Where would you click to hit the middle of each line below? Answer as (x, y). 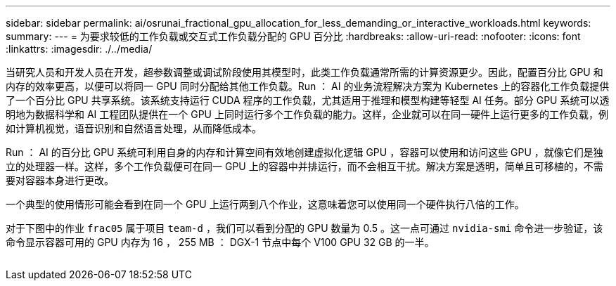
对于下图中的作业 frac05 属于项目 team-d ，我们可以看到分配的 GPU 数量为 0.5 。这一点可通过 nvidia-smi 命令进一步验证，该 (304, 228)
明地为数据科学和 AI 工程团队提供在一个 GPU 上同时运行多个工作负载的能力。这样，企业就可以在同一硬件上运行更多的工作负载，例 (307, 114)
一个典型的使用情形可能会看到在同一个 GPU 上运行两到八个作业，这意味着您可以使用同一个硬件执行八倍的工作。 (265, 204)
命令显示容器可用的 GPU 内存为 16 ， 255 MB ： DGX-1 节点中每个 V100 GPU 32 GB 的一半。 (220, 242)
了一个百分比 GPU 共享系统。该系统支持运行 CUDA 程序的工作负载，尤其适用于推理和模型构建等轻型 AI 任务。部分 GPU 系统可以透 (308, 100)
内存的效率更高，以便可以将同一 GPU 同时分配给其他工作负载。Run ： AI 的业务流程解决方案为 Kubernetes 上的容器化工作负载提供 (308, 86)
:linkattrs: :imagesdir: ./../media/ (79, 49)
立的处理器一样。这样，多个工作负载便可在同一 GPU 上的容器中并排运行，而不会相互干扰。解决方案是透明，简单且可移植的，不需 (304, 166)
